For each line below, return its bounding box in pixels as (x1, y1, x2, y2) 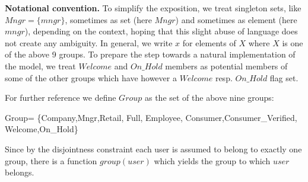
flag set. (269, 71, 299, 84)
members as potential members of (165, 59, 288, 72)
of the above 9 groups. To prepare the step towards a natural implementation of (5, 48, 296, 60)
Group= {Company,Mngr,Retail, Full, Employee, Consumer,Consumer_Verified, (5, 111, 297, 123)
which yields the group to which (154, 154, 271, 167)
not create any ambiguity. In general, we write (5, 36, 173, 49)
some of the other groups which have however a (5, 71, 177, 84)
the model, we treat (5, 59, 76, 72)
